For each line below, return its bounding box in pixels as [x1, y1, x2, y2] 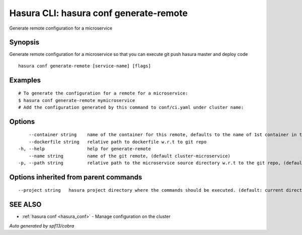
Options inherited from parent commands [9, 173, 142, 181]
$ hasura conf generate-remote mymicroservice [18, 97, 135, 103]
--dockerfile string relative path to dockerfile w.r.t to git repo [28, 139, 207, 145]
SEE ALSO [9, 200, 42, 209]
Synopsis [9, 38, 40, 47]
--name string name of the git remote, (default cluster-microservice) [28, 153, 231, 159]
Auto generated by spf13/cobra [9, 222, 74, 228]
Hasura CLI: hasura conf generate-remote [9, 8, 188, 19]
